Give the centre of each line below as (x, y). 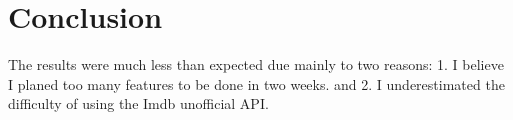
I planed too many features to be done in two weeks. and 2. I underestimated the (256, 83)
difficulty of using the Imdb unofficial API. (138, 103)
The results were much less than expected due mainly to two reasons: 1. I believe (256, 64)
